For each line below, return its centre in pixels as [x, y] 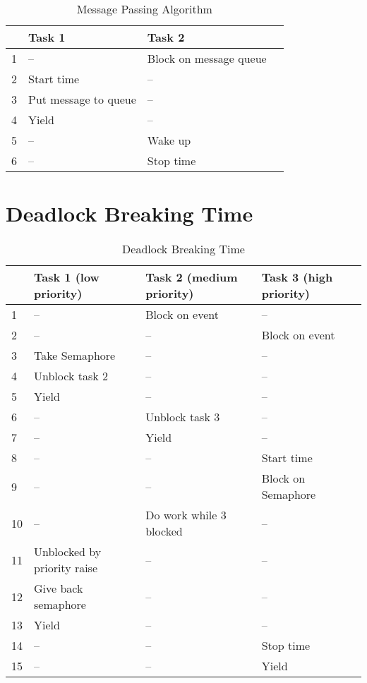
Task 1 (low [67, 277]
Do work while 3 [186, 515]
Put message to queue [82, 99]
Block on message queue [207, 58]
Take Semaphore [75, 356]
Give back [59, 588]
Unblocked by [68, 552]
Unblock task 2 [71, 376]
